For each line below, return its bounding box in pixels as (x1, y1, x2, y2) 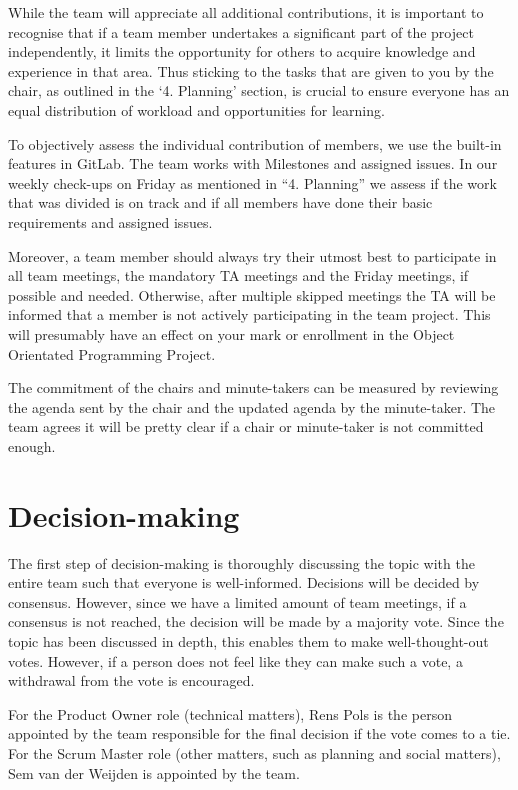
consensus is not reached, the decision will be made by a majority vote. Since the (8, 611, 504, 632)
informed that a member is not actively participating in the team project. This (8, 304, 491, 325)
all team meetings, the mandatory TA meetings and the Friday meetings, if (8, 265, 469, 286)
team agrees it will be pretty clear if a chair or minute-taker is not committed (8, 416, 484, 437)
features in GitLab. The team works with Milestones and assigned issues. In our (8, 153, 498, 174)
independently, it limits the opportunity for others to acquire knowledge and (8, 41, 476, 62)
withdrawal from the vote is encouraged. (8, 670, 255, 691)
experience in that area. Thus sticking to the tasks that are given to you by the (8, 60, 494, 81)
